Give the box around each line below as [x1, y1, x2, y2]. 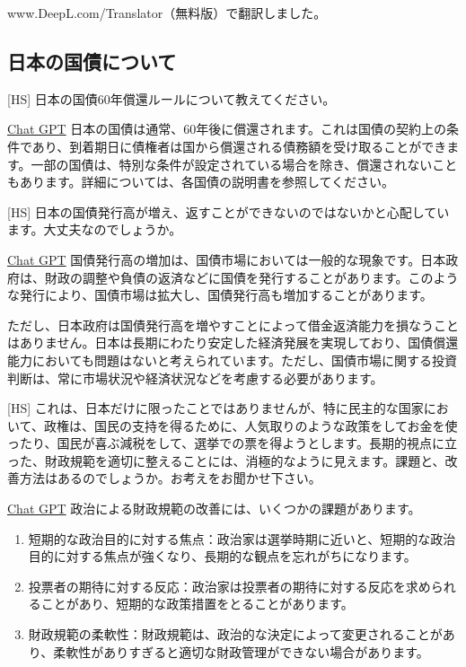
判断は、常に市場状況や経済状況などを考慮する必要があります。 [7, 368, 383, 387]
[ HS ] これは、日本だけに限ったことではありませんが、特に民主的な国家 [7, 399, 424, 417]
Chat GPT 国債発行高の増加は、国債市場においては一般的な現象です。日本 [7, 250, 446, 268]
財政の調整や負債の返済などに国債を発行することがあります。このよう [44, 268, 459, 286]
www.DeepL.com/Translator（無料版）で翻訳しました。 [7, 4, 327, 22]
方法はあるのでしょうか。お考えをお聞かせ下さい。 [19, 469, 321, 487]
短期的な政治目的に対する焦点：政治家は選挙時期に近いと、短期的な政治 [28, 529, 456, 548]
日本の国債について [7, 47, 177, 75]
